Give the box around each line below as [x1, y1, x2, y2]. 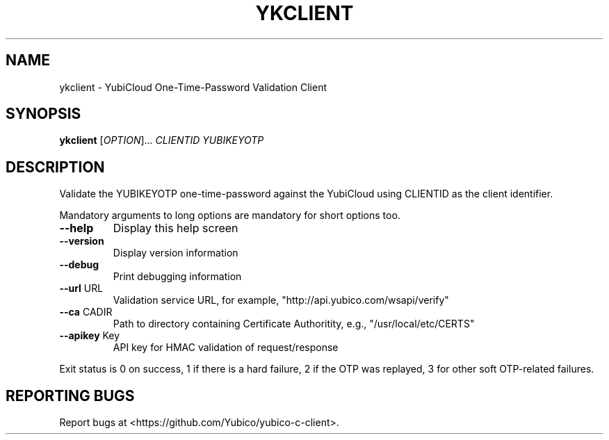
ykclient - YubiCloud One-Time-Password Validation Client [59, 81, 327, 93]
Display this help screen [113, 221, 238, 236]
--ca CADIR [59, 306, 113, 318]
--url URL [59, 282, 104, 295]
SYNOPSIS [6, 105, 81, 123]
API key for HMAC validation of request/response [113, 341, 339, 354]
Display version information [113, 247, 238, 259]
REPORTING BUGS [6, 386, 135, 405]
